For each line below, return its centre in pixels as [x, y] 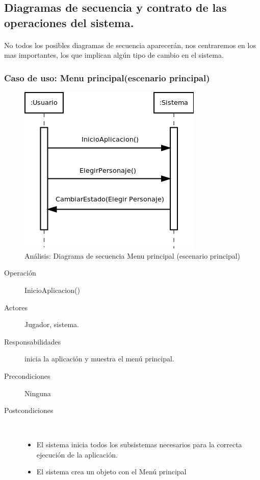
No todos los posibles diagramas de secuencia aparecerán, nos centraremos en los [130, 45]
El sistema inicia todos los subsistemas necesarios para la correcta [139, 444]
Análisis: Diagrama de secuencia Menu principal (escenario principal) [133, 255]
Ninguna [38, 393]
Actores [16, 307]
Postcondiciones [29, 410]
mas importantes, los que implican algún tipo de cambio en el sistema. [114, 55]
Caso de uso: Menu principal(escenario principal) [107, 77]
